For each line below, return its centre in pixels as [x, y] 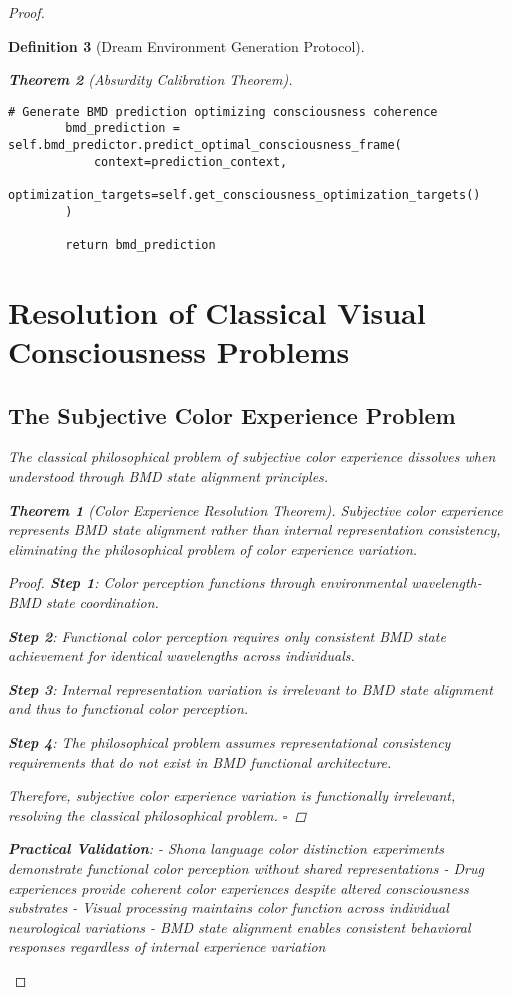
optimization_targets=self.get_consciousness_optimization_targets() [244, 195]
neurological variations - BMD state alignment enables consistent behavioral [239, 926]
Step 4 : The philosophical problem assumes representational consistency [229, 741]
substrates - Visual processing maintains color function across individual [228, 907]
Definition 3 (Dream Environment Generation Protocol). [186, 45]
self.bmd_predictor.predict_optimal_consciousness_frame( [205, 145]
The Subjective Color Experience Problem [232, 414]
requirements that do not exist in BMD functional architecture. [200, 761]
